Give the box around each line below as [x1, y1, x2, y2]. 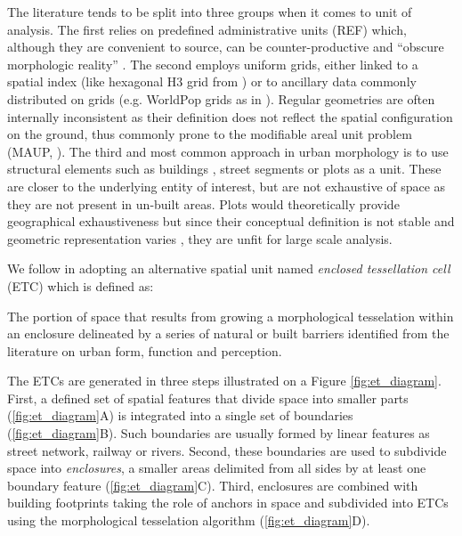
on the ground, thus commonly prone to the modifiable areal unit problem [7, 125, 412, 143]
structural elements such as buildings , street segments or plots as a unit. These [7, 159, 442, 178]
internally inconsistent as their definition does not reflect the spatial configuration [7, 107, 453, 126]
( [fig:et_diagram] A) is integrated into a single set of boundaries [7, 406, 353, 425]
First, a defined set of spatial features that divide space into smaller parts [7, 388, 409, 407]
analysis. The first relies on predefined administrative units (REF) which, [7, 20, 407, 38]
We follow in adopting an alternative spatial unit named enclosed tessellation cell [7, 259, 450, 278]
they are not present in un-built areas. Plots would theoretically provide [7, 194, 400, 213]
